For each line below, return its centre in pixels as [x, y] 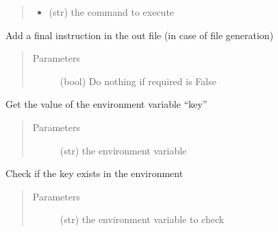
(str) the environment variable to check [142, 219]
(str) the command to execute [112, 12]
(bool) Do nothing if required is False [138, 81]
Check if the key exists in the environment [94, 173]
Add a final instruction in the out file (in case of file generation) [140, 35]
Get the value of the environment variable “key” [106, 104]
